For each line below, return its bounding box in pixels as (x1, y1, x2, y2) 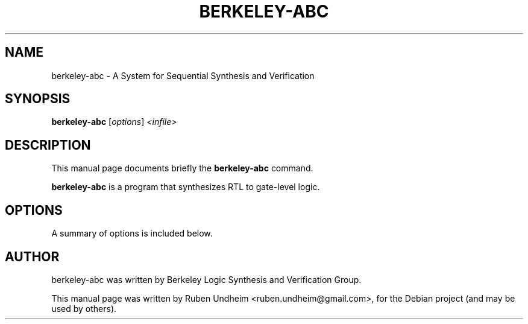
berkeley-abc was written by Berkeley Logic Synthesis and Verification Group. (51, 274, 362, 285)
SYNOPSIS (5, 91, 71, 107)
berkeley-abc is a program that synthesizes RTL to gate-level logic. (51, 182, 320, 192)
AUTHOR (5, 249, 60, 264)
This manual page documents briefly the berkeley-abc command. (51, 163, 313, 174)
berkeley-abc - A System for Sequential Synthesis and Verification (51, 70, 315, 81)
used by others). (51, 303, 117, 314)
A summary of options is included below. (51, 228, 213, 239)
